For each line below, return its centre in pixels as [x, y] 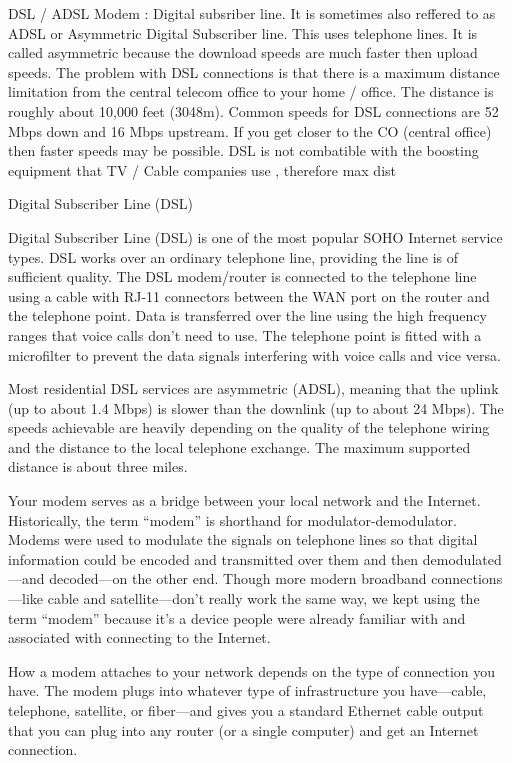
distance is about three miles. [98, 466]
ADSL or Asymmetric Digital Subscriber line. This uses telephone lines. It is [243, 32]
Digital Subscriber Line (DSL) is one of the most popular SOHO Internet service [255, 236]
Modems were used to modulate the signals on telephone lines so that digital [243, 539]
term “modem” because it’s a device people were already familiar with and [237, 617]
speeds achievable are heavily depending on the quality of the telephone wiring [249, 427]
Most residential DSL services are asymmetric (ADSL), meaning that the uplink [253, 388]
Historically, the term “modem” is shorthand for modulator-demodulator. [232, 519]
